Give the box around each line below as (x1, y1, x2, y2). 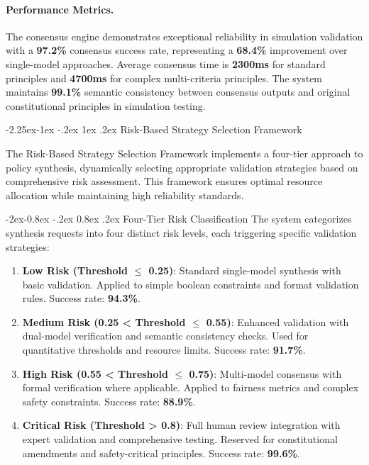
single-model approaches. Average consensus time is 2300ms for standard (6, 56, 326, 71)
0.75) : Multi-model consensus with (189, 366, 342, 381)
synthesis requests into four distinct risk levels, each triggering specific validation (6, 225, 357, 240)
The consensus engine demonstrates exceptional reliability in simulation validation (6, 28, 363, 43)
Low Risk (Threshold (22, 263, 128, 278)
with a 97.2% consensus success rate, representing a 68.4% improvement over (6, 43, 348, 57)
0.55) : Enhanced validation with (206, 314, 349, 329)
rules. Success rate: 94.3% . (22, 291, 141, 306)
